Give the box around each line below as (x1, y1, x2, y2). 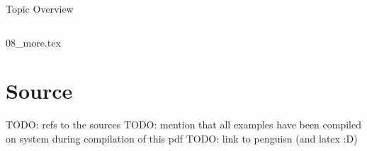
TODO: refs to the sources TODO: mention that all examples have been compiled (6, 117, 362, 132)
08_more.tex (6, 35, 61, 49)
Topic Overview (6, 1, 74, 16)
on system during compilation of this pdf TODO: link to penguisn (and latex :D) (6, 131, 358, 145)
